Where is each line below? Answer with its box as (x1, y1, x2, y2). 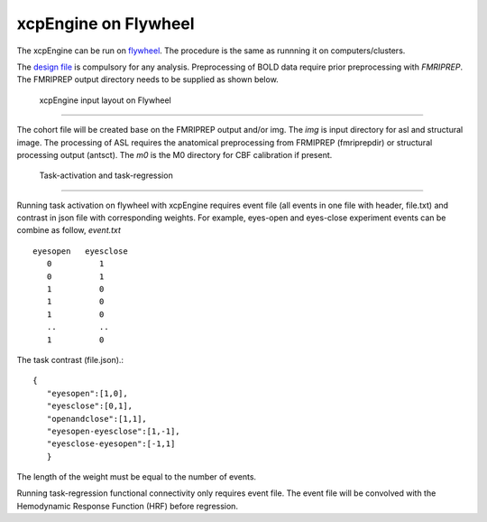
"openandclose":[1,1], (46, 414, 148, 424)
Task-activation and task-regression (39, 170, 173, 181)
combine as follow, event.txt (16, 225, 122, 236)
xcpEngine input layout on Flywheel (39, 95, 171, 106)
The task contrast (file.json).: (16, 354, 124, 365)
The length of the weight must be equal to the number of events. (16, 471, 257, 482)
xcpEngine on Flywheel (16, 14, 195, 33)
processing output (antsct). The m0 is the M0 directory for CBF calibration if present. (16, 149, 333, 160)
